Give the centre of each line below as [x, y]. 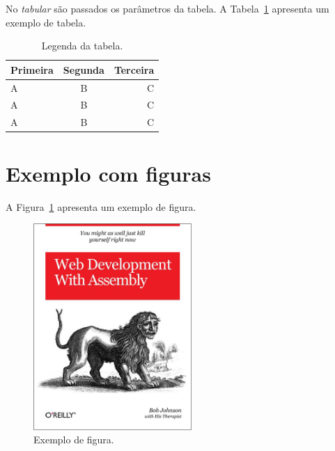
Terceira [134, 69]
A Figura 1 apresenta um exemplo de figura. [101, 206]
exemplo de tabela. [46, 22]
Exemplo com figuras [108, 173]
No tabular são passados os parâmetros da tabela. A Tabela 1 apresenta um [167, 8]
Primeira [32, 69]
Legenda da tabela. [82, 46]
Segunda [84, 69]
